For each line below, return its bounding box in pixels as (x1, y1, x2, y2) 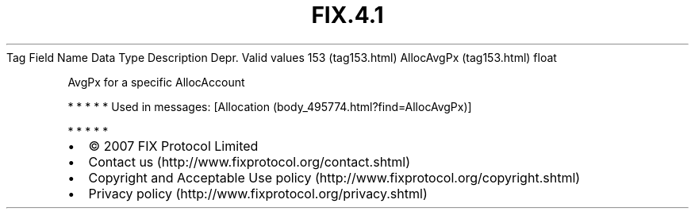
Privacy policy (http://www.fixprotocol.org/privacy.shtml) (88, 185, 428, 202)
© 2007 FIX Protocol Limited (88, 137, 259, 154)
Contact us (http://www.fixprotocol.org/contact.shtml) (88, 153, 411, 170)
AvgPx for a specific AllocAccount (67, 75, 245, 89)
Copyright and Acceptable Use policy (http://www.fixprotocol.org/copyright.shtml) (88, 169, 581, 186)
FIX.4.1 (311, 2, 384, 29)
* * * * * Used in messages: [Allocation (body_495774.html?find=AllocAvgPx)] (67, 99, 472, 113)
